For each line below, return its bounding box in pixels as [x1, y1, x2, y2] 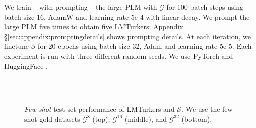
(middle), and [124, 113, 167, 124]
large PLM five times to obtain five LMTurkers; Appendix [4, 21, 183, 32]
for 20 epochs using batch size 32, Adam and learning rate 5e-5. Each [38, 41, 252, 51]
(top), [92, 113, 110, 124]
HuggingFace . [4, 60, 48, 71]
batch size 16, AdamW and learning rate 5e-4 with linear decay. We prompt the [4, 11, 250, 22]
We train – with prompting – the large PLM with [4, 2, 157, 12]
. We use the [181, 104, 220, 114]
